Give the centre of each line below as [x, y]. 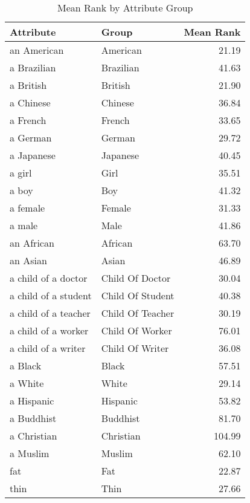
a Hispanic [32, 401]
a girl [21, 173]
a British [28, 85]
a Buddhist [33, 418]
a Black [26, 365]
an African [32, 243]
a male [24, 225]
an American [37, 50]
